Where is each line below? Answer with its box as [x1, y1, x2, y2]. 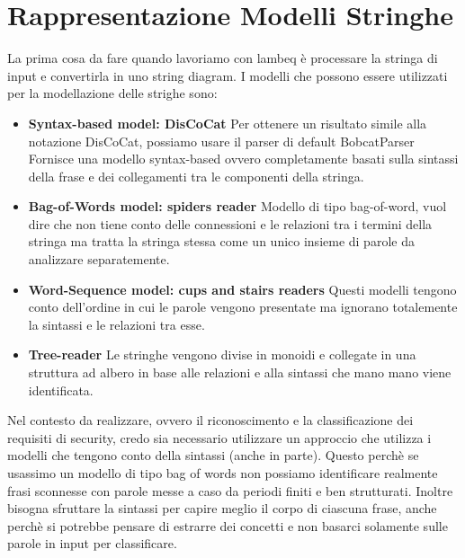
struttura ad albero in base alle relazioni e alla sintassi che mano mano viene [28, 363, 452, 382]
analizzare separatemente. [28, 250, 170, 269]
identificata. [28, 380, 94, 399]
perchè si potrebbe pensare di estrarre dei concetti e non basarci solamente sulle [7, 516, 448, 535]
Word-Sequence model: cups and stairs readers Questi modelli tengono [28, 279, 457, 298]
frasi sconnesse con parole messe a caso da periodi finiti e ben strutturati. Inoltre [7, 481, 453, 500]
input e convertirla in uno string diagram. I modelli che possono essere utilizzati [7, 66, 448, 84]
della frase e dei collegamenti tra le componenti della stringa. [28, 166, 364, 185]
